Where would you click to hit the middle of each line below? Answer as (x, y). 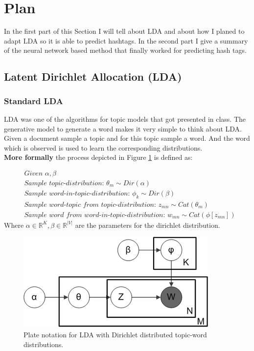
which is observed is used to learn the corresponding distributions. (103, 147)
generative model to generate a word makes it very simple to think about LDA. (123, 128)
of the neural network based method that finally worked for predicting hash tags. (125, 50)
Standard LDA (34, 100)
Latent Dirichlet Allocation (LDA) (93, 77)
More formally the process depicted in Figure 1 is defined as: (98, 157)
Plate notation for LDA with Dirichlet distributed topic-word (115, 335)
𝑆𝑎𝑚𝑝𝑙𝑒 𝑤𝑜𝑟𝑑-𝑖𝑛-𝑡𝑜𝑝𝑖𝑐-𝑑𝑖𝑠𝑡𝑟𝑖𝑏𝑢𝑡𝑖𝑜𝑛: (77, 193)
